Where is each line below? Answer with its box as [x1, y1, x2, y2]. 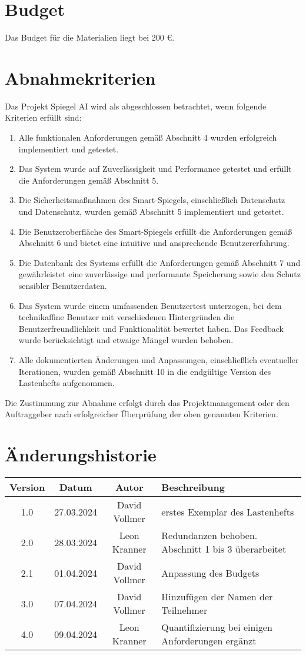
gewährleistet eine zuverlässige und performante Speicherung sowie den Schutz [18, 268, 301, 280]
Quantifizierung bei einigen [161, 620, 272, 634]
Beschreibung [161, 480, 225, 494]
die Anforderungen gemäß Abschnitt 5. [18, 174, 159, 186]
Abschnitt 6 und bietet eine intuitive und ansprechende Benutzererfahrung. [18, 237, 290, 249]
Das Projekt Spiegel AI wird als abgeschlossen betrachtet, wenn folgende [5, 99, 267, 112]
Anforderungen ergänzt [161, 634, 257, 648]
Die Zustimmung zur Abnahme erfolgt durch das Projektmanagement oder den [5, 396, 290, 408]
